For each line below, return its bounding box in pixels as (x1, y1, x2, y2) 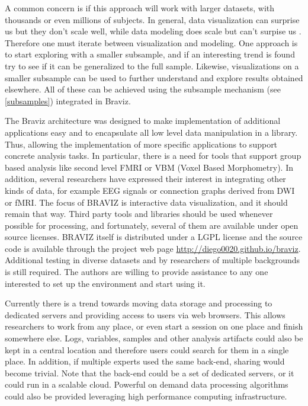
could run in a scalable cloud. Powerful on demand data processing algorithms (5, 378, 288, 391)
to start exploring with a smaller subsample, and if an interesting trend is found (5, 48, 295, 60)
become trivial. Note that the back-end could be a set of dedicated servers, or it (5, 366, 294, 379)
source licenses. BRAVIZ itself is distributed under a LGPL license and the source (5, 231, 303, 243)
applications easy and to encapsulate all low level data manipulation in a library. (5, 126, 298, 138)
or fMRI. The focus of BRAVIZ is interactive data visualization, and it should (5, 196, 288, 208)
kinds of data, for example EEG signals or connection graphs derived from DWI (5, 184, 295, 196)
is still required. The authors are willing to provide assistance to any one (5, 266, 268, 278)
